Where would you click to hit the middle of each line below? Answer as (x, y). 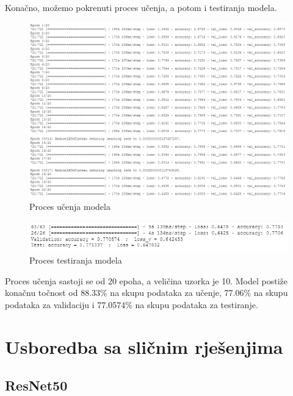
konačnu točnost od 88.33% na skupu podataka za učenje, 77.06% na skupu (146, 293)
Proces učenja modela (70, 206)
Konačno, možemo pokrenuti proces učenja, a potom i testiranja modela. (141, 7)
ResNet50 (36, 385)
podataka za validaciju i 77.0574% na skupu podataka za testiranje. (132, 304)
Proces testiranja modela (76, 260)
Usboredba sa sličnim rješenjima (144, 346)
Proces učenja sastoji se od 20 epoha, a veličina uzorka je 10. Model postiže (146, 280)
